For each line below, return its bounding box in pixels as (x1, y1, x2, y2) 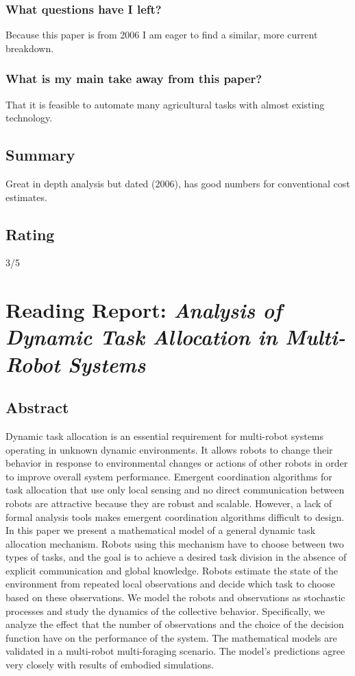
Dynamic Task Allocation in (5, 323, 278, 351)
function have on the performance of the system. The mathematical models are (5, 630, 337, 644)
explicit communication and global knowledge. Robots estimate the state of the (5, 563, 338, 577)
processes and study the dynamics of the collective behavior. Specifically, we (5, 603, 325, 618)
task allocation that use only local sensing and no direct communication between (5, 482, 345, 497)
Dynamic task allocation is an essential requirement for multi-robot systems (5, 428, 324, 443)
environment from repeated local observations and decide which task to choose (5, 576, 335, 591)
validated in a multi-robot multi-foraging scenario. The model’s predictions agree (5, 644, 345, 658)
